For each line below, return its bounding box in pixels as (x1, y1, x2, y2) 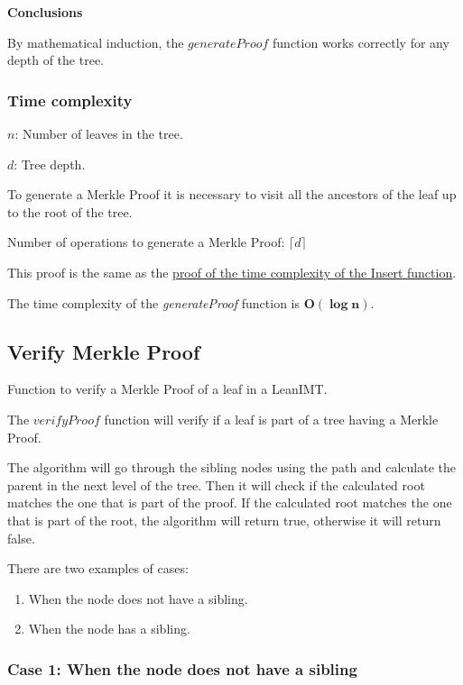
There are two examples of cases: (7, 559, 189, 578)
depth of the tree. (7, 50, 104, 69)
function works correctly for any (273, 32, 449, 51)
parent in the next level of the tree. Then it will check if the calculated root (7, 475, 425, 494)
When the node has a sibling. (28, 619, 190, 638)
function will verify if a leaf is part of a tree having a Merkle (104, 409, 439, 428)
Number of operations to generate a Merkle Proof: (7, 233, 285, 251)
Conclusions (7, 3, 83, 21)
